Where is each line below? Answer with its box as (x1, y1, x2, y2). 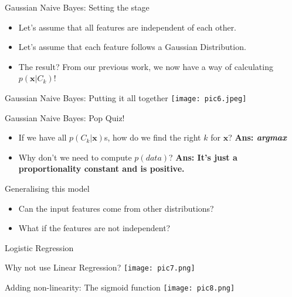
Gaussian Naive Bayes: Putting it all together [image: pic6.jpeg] (5, 91, 247, 104)
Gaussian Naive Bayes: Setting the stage (5, 1, 150, 13)
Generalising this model (5, 182, 90, 194)
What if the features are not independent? (18, 222, 171, 234)
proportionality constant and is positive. (18, 162, 185, 175)
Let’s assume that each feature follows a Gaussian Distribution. (18, 41, 246, 53)
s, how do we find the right (104, 131, 201, 144)
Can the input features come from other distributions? (18, 202, 214, 214)
